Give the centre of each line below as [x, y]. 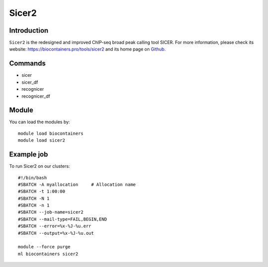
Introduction [29, 30]
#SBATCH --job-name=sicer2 [51, 212]
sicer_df [30, 82]
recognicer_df [36, 96]
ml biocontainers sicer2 [48, 254]
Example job [29, 154]
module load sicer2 [42, 140]
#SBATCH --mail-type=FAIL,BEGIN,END [63, 219]
